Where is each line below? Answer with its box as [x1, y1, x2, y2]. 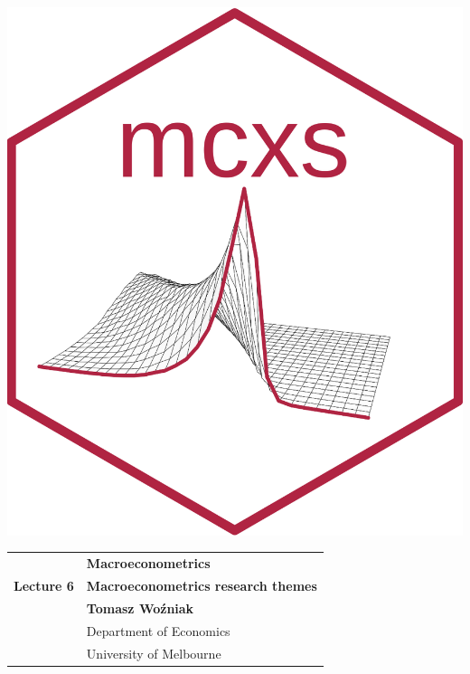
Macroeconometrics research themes [86, 576, 317, 594]
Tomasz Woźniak [86, 598, 194, 617]
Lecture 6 [14, 576, 74, 594]
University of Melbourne [86, 643, 221, 662]
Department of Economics [86, 621, 230, 640]
